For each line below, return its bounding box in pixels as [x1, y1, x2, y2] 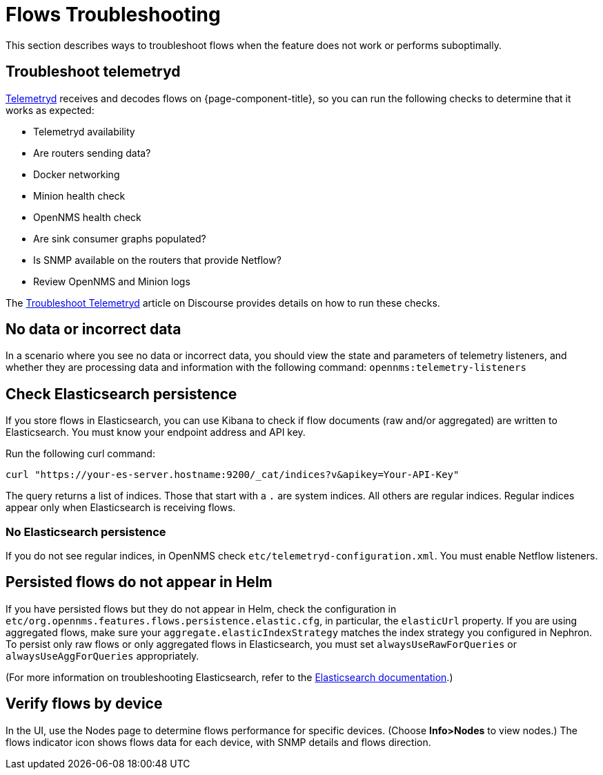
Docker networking [33, 168, 120, 180]
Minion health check [33, 189, 126, 202]
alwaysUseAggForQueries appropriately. [6, 649, 199, 662]
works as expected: [6, 104, 95, 116]
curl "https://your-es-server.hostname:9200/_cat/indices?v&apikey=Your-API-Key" [6, 469, 459, 481]
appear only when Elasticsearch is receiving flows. [6, 501, 236, 514]
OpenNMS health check [33, 211, 141, 223]
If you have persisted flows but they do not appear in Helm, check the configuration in [6, 602, 397, 615]
